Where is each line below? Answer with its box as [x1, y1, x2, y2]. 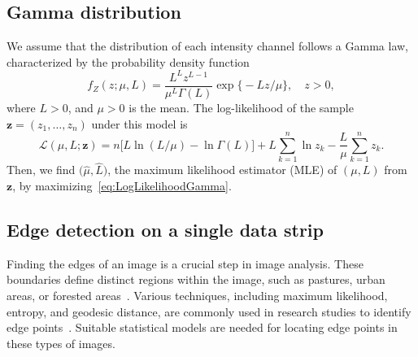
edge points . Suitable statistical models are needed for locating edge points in [7, 319, 398, 336]
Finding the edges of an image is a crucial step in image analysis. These [7, 255, 364, 272]
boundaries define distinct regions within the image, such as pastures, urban [7, 271, 385, 288]
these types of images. [7, 334, 115, 351]
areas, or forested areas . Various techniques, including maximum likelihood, [7, 287, 388, 304]
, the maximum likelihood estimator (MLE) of [107, 161, 337, 178]
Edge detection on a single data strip [7, 217, 324, 242]
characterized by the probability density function [7, 53, 250, 70]
